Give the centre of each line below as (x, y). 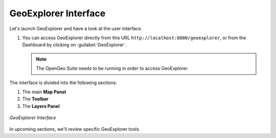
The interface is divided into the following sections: (63, 82)
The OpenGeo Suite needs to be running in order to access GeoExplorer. (112, 68)
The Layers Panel (41, 106)
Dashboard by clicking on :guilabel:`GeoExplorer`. (75, 45)
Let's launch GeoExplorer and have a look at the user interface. (76, 29)
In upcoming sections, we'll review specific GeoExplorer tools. (75, 129)
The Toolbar (35, 99)
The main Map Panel (44, 92)
